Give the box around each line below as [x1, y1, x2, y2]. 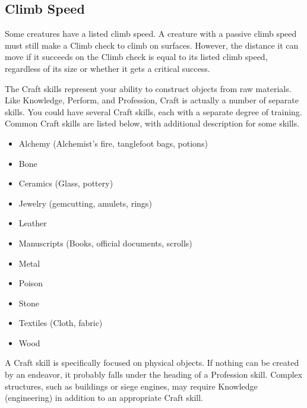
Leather [18, 217, 47, 229]
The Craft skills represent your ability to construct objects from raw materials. [5, 82, 292, 94]
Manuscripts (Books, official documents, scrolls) [18, 236, 192, 249]
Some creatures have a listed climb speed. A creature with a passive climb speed [5, 27, 297, 40]
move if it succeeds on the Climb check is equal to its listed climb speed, [5, 50, 268, 63]
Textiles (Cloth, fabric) [18, 317, 103, 329]
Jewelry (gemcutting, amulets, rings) [18, 197, 152, 209]
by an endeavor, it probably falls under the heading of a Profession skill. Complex [5, 368, 303, 381]
